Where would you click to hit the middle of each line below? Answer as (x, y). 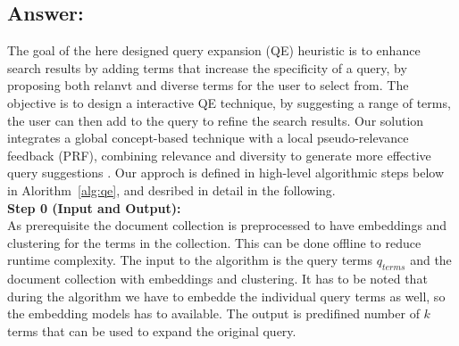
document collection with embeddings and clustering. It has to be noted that (217, 279)
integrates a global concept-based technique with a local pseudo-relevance (208, 138)
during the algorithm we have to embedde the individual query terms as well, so (226, 296)
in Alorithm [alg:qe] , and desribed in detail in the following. (171, 189)
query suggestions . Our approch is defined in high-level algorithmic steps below (226, 173)
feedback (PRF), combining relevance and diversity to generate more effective (219, 155)
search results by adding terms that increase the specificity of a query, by (207, 67)
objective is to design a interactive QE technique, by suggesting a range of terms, (229, 102)
